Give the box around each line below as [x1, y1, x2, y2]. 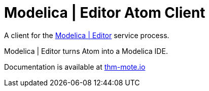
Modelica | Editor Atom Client [4, 4, 205, 21]
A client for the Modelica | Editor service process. [4, 31, 169, 40]
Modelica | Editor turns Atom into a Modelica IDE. [4, 46, 168, 55]
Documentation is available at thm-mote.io [4, 62, 146, 71]
